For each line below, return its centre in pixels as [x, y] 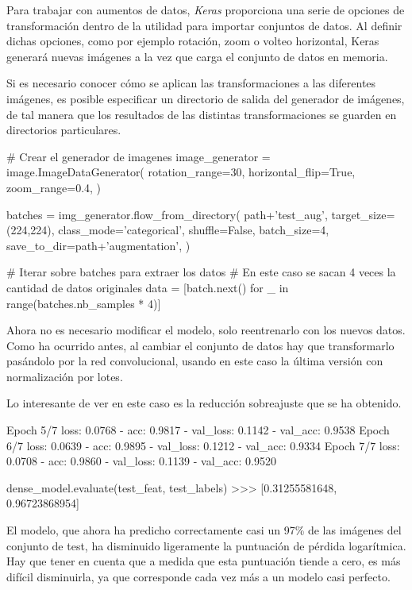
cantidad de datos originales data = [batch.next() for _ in [148, 287]
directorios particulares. [64, 130]
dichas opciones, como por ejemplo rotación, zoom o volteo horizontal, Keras [193, 41]
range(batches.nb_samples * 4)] [84, 303]
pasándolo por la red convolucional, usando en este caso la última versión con [195, 361]
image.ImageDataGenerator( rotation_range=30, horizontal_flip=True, [181, 172]
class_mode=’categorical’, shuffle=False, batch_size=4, [194, 230]
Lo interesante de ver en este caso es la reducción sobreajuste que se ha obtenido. [204, 403]
